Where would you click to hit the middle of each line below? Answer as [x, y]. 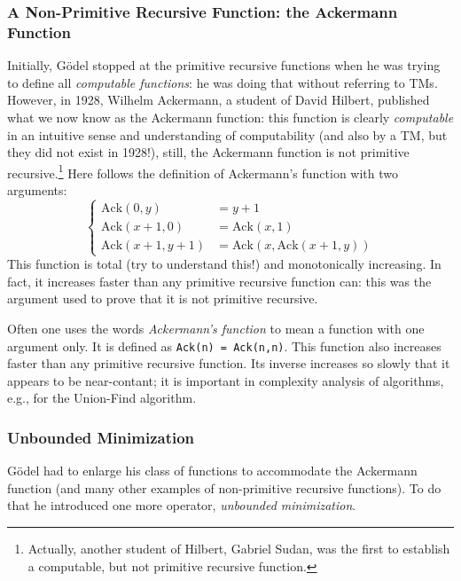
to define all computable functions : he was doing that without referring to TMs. [223, 82]
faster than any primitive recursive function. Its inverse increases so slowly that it [229, 363]
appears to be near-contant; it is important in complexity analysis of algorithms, [226, 380]
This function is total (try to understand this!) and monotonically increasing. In [224, 264]
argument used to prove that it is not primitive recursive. [163, 298]
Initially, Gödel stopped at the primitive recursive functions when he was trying [224, 65]
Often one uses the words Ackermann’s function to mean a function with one [216, 328]
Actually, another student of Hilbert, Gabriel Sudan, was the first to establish [239, 548]
